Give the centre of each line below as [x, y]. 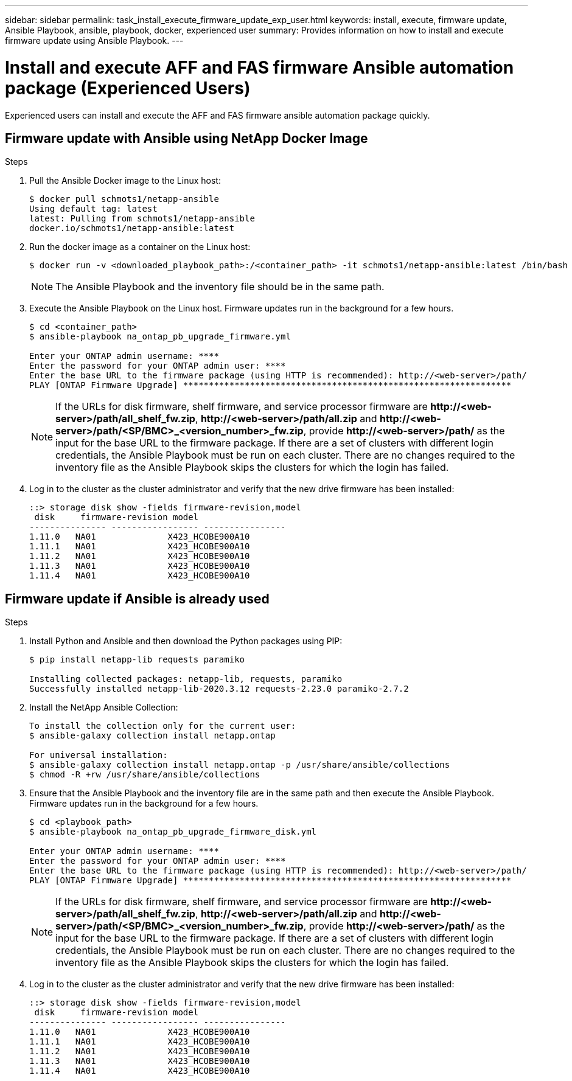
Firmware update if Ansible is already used [137, 599]
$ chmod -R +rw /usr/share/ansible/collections [145, 775]
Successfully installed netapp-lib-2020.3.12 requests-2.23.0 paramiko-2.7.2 [219, 689]
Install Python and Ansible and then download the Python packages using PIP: [186, 641]
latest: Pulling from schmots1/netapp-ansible [142, 219]
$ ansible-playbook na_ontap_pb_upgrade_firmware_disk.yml [173, 832]
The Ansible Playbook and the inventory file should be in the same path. [220, 287]
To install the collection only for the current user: [163, 726]
